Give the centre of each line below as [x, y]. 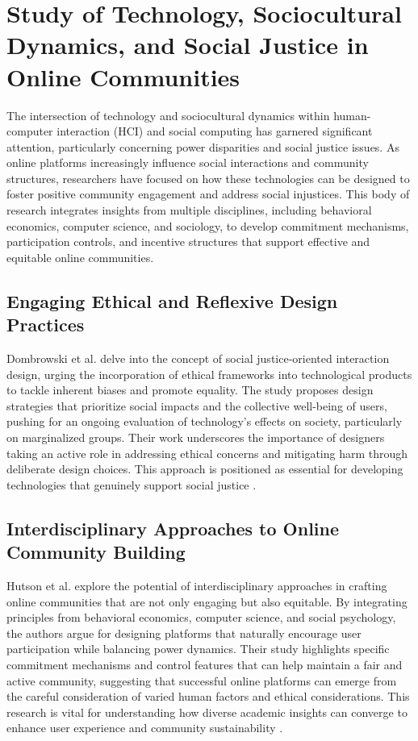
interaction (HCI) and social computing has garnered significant [215, 131]
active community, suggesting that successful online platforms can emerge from [202, 680]
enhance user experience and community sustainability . [145, 728]
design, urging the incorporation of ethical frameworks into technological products [209, 374]
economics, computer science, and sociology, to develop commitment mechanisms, [208, 225]
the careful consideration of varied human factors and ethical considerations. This [208, 696]
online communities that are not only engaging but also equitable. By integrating [207, 601]
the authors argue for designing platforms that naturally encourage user [184, 633]
